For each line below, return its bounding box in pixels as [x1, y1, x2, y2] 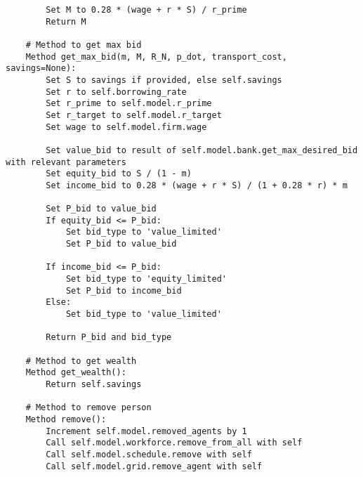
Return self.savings [46, 379, 142, 389]
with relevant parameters [6, 157, 126, 167]
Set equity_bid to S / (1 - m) [46, 169, 192, 179]
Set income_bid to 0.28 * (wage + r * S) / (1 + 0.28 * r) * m [46, 180, 348, 190]
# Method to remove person [25, 403, 152, 413]
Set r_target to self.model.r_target [46, 110, 222, 120]
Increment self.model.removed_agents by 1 [46, 426, 247, 436]
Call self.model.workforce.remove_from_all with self [46, 438, 303, 448]
